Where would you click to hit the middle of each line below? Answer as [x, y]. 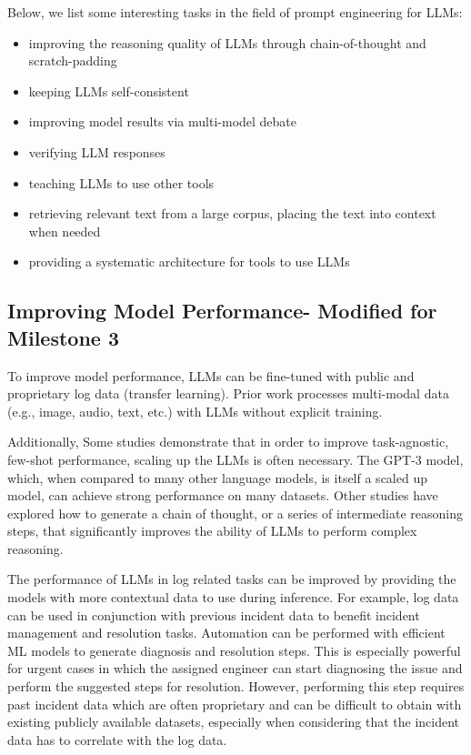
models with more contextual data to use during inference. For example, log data [233, 597]
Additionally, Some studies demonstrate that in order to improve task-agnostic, [228, 442]
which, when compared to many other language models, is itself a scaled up [217, 477]
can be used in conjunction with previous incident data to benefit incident [214, 614]
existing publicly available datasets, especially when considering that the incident [234, 722]
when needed [65, 231]
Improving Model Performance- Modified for [222, 311]
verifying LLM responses [97, 151]
